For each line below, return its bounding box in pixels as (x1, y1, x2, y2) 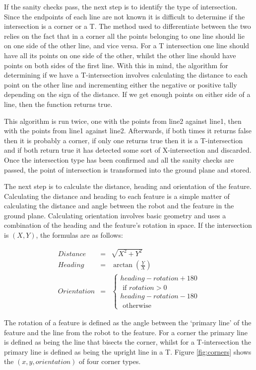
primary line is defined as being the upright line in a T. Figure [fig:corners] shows (4, 346, 252, 357)
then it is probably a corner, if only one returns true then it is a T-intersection (4, 135, 243, 145)
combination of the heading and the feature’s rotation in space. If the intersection (4, 220, 252, 230)
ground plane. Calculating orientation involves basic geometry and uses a (4, 210, 226, 220)
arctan (113, 262, 133, 269)
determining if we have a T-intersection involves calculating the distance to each (4, 70, 248, 80)
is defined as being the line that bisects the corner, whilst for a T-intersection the (4, 337, 251, 347)
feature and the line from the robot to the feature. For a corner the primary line (4, 327, 248, 337)
